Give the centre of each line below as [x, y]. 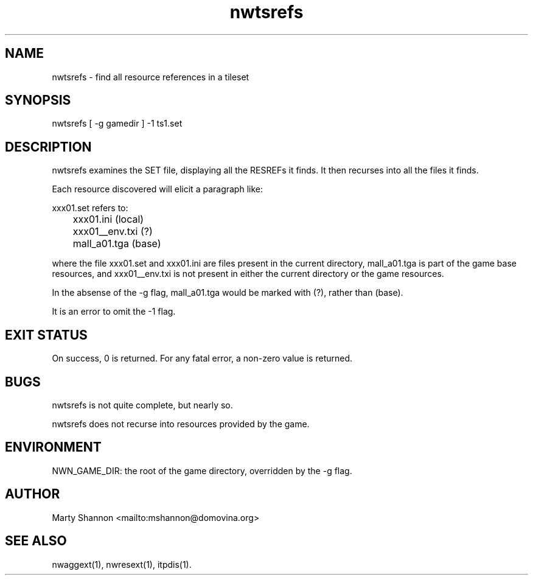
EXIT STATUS [46, 335]
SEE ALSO [36, 541]
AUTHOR [33, 494]
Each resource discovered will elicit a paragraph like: [157, 189]
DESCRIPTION [48, 147]
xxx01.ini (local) [108, 219]
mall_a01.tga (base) [117, 244]
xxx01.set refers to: [90, 208]
